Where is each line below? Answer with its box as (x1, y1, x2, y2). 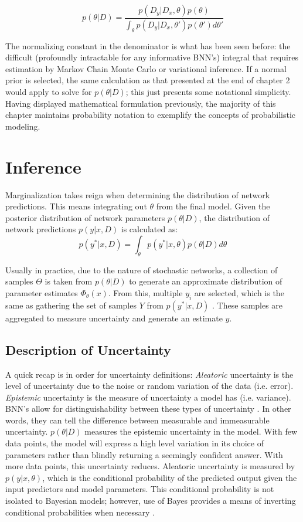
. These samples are (212, 299, 283, 311)
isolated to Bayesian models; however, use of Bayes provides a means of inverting (5, 494, 296, 507)
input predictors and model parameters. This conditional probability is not (5, 483, 274, 495)
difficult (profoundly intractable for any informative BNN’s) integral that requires (5, 51, 299, 63)
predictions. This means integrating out (5, 200, 147, 212)
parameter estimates (5, 286, 78, 299)
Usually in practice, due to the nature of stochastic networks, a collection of (5, 263, 278, 276)
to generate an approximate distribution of (129, 275, 282, 287)
